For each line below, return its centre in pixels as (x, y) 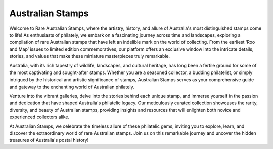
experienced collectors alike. (39, 117)
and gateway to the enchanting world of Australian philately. (72, 87)
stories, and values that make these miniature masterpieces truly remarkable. (90, 56)
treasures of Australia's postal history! (49, 140)
